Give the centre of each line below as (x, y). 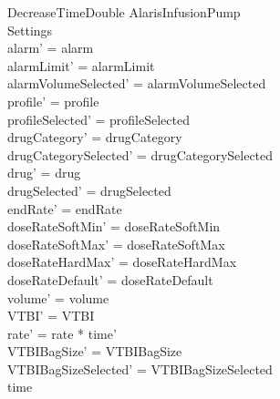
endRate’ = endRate (65, 208)
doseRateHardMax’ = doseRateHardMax (122, 262)
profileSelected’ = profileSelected (99, 119)
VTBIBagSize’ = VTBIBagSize (95, 351)
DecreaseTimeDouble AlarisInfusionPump (124, 12)
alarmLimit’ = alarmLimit (81, 65)
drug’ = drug (44, 173)
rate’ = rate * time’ (62, 333)
